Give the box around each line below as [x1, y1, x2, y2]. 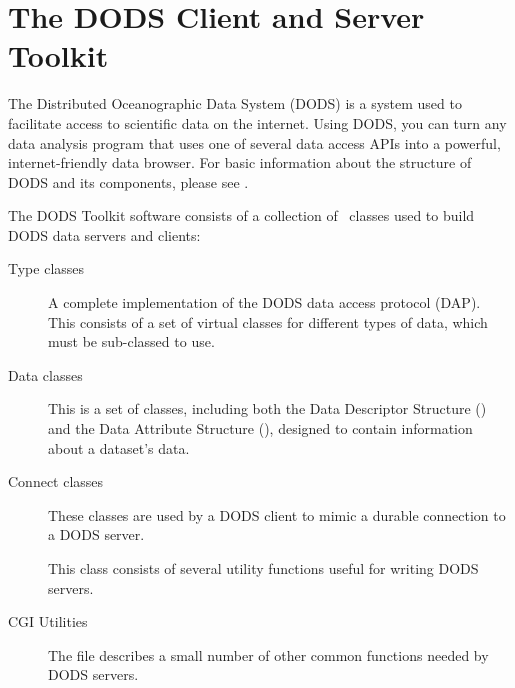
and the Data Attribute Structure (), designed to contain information [48, 418, 473, 439]
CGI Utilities [8, 611, 88, 632]
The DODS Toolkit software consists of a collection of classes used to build [8, 205, 475, 226]
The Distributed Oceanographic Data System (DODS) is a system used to [8, 93, 462, 114]
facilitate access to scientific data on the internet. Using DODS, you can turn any [8, 112, 507, 133]
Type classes [8, 258, 85, 279]
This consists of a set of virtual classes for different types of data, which [48, 311, 488, 332]
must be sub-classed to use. [48, 331, 215, 352]
